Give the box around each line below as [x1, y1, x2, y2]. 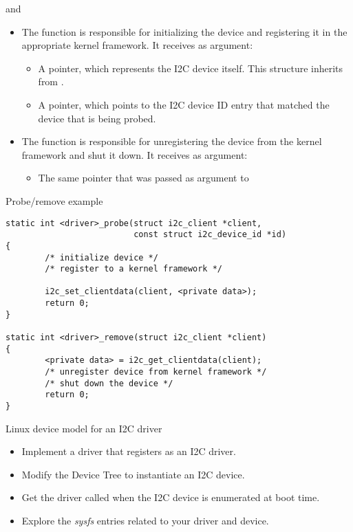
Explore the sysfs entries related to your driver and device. [21, 513, 269, 528]
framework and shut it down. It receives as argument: [21, 147, 248, 162]
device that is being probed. [38, 111, 156, 125]
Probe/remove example [6, 193, 103, 208]
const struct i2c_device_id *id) [133, 230, 287, 240]
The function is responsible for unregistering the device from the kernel [21, 134, 322, 148]
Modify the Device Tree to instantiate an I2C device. [21, 467, 245, 481]
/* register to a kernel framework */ [45, 264, 222, 274]
